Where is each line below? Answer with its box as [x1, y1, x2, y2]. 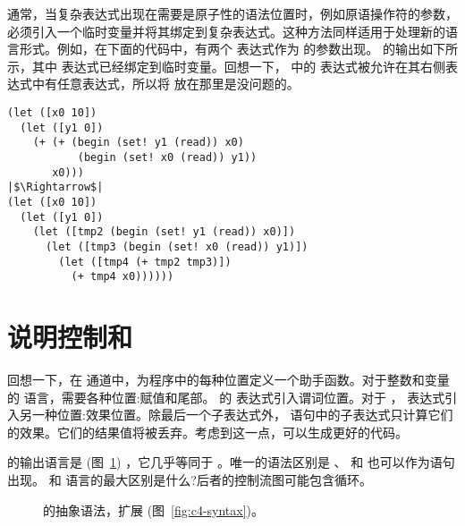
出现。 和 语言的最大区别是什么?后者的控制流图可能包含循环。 [7, 470, 372, 488]
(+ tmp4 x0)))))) [71, 270, 174, 284]
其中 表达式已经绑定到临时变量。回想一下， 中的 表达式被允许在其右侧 [31, 56, 445, 75]
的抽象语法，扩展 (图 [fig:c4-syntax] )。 [43, 500, 265, 519]
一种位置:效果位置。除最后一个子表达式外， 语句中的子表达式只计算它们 [31, 405, 453, 424]
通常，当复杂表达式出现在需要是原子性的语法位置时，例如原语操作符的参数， [7, 4, 458, 22]
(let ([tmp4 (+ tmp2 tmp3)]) [58, 255, 232, 268]
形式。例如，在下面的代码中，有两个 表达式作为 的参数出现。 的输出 [19, 39, 420, 58]
